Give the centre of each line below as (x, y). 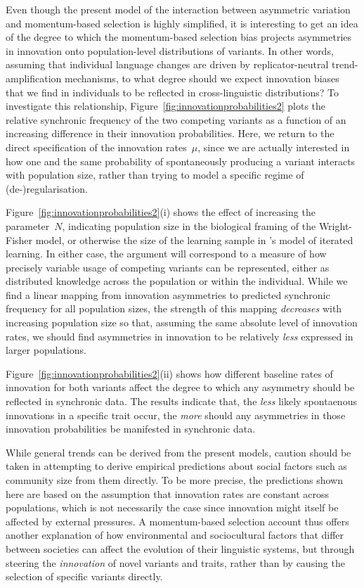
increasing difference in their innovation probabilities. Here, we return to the (170, 133)
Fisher (19, 239)
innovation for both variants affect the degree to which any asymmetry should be (180, 387)
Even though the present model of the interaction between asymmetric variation (178, 9)
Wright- (336, 225)
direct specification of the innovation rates (96, 147)
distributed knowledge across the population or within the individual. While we (177, 281)
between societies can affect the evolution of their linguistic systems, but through (180, 548)
